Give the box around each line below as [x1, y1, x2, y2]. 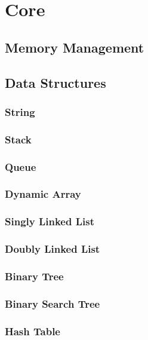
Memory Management [5, 38, 144, 56]
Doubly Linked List [5, 241, 100, 256]
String [5, 104, 35, 119]
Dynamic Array [5, 186, 81, 201]
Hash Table [5, 323, 60, 338]
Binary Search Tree [5, 296, 100, 311]
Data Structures [5, 73, 106, 91]
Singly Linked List [5, 214, 94, 229]
